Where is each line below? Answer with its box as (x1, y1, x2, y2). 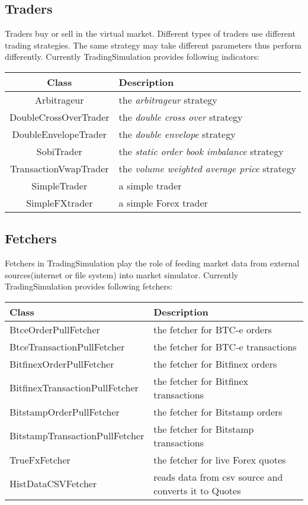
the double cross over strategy (118, 110, 243, 124)
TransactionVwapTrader (10, 161, 109, 175)
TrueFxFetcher (9, 452, 70, 467)
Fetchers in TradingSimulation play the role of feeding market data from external (5, 257, 300, 269)
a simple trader (118, 178, 182, 192)
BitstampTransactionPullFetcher (9, 429, 145, 443)
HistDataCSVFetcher (9, 477, 97, 491)
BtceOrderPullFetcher (9, 322, 100, 336)
